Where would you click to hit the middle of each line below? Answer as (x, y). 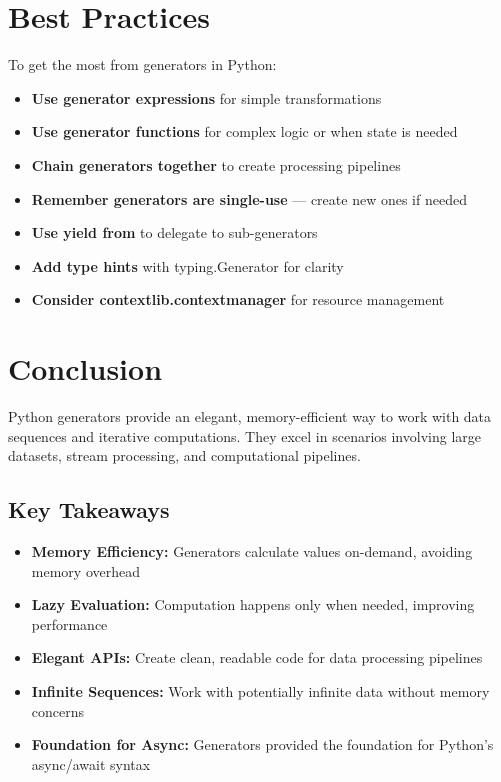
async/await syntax (91, 763)
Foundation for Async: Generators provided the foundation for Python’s (262, 744)
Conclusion (85, 368)
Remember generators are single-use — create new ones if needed (249, 198)
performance (69, 623)
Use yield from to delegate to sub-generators (174, 232)
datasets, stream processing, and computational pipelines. (184, 455)
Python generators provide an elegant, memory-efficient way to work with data (250, 416)
